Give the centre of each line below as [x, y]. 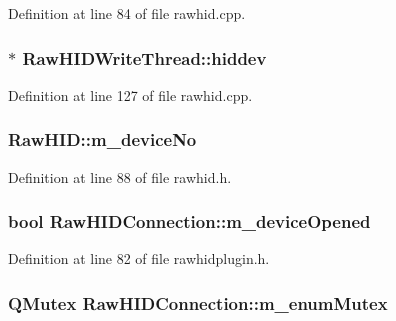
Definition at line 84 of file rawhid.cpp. [127, 13]
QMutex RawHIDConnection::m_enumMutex [198, 302]
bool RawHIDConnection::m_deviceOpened [189, 221]
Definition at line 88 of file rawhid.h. [120, 176]
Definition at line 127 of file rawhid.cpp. [130, 94]
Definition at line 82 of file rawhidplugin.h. [139, 258]
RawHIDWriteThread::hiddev [144, 57]
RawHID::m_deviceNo [102, 139]
